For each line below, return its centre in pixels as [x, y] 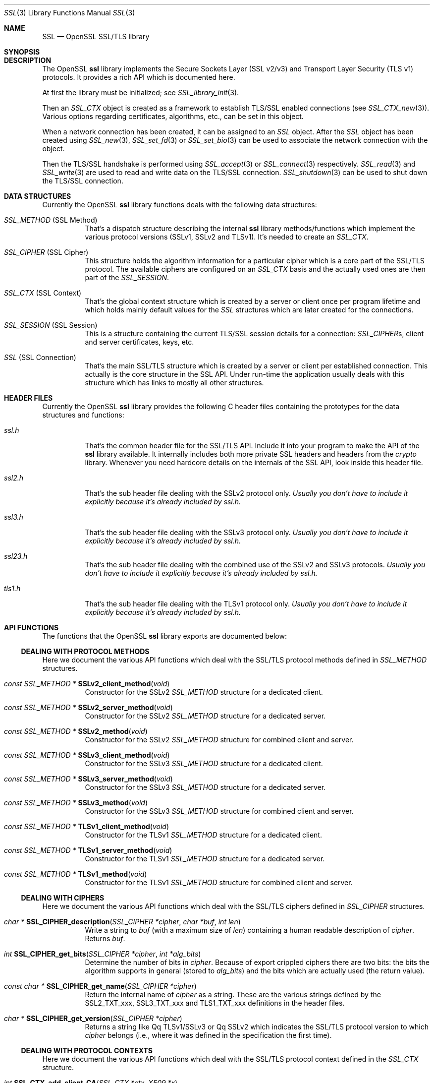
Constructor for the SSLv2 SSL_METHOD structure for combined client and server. [219, 740]
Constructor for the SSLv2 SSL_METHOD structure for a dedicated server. [205, 716]
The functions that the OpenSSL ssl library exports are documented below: [164, 636]
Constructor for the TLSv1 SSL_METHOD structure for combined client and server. [219, 882]
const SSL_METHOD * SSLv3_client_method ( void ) [87, 755]
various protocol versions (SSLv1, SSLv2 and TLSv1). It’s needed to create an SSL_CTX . [227, 237]
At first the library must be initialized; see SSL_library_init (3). [141, 92]
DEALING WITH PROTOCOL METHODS [85, 651]
